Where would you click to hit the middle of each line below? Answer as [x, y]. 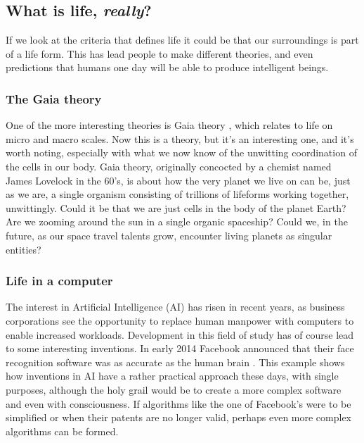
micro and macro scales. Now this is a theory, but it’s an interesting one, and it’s [180, 138]
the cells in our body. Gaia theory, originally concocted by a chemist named [169, 166]
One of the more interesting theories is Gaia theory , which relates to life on [169, 125]
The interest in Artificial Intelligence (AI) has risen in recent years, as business [175, 307]
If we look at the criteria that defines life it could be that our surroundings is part [182, 40]
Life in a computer [59, 281]
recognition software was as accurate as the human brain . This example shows [175, 362]
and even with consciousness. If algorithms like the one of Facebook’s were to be [178, 403]
